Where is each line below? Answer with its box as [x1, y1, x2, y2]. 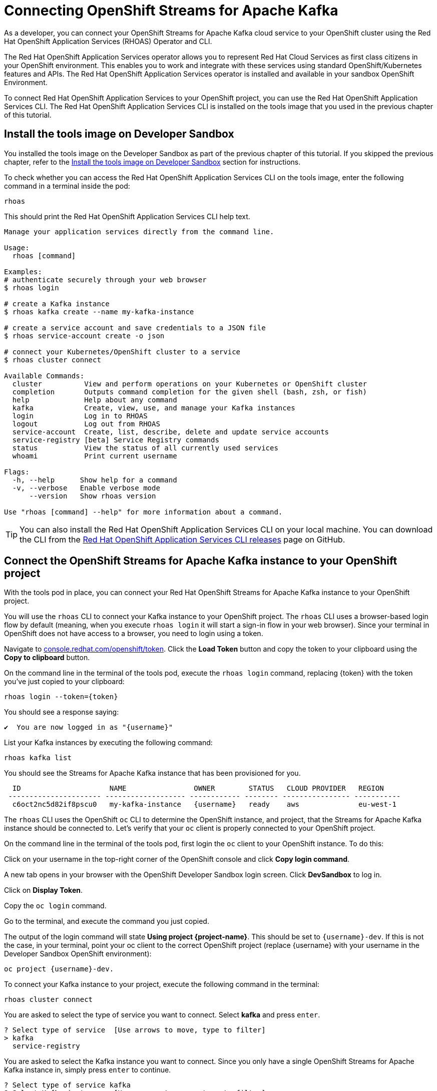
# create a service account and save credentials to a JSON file [4, 323, 266, 332]
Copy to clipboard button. [4, 653, 90, 662]
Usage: [4, 243, 30, 252]
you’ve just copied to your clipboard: [4, 677, 125, 686]
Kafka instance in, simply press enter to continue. [4, 1065, 171, 1074]
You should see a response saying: [4, 708, 119, 717]
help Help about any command [12, 395, 177, 404]
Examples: [4, 267, 42, 276]
